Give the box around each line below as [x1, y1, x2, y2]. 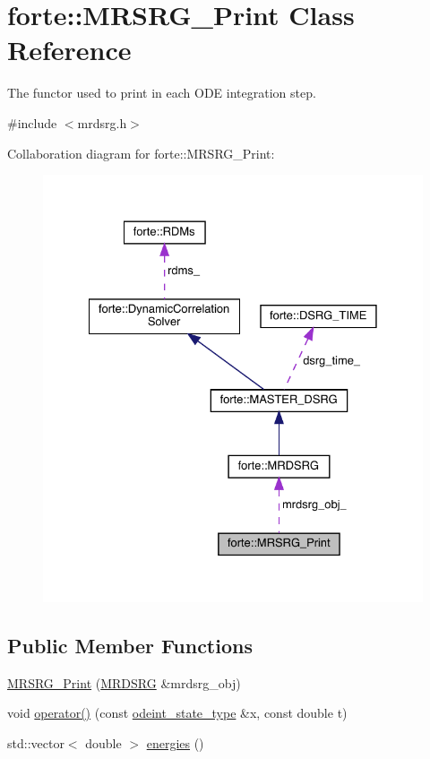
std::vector [7, 733, 64, 752]
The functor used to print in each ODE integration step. [7, 83, 316, 102]
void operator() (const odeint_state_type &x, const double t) [7, 703, 348, 722]
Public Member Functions [7, 631, 253, 659]
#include [7, 113, 57, 132]
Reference [7, 31, 132, 68]
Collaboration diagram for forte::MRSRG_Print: [7, 143, 275, 162]
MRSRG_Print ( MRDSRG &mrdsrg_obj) [7, 673, 241, 692]
